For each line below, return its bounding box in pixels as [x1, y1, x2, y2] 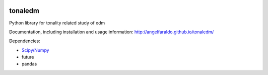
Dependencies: [9, 38, 41, 44]
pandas [21, 61, 37, 67]
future [21, 54, 34, 60]
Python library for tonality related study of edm [9, 20, 105, 26]
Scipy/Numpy [21, 47, 50, 53]
